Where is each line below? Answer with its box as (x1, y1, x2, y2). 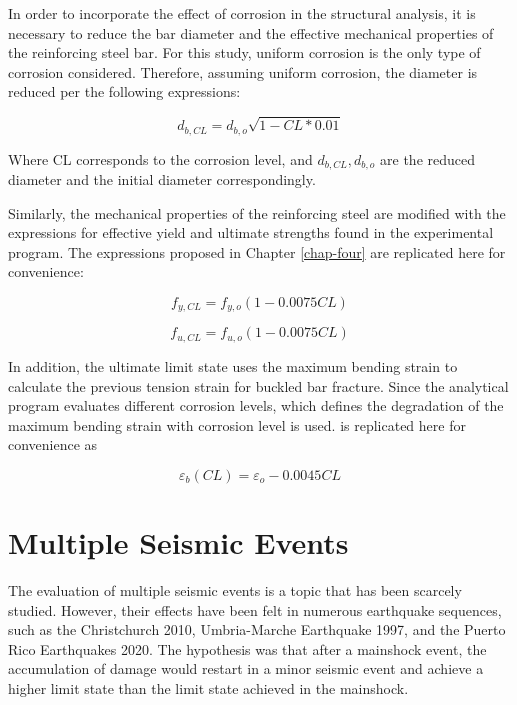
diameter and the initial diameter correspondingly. (8, 169, 316, 190)
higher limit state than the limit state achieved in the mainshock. (8, 677, 409, 698)
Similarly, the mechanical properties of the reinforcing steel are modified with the (8, 202, 506, 223)
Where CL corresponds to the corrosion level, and (8, 148, 313, 169)
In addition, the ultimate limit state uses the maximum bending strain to (8, 355, 458, 376)
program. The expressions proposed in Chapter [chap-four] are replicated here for (8, 241, 506, 262)
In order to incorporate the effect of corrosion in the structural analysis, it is (8, 3, 476, 23)
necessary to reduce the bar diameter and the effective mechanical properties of (8, 22, 494, 43)
